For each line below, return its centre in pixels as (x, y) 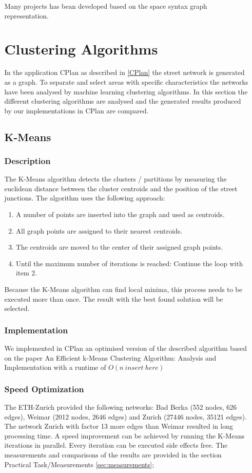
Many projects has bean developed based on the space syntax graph (106, 6)
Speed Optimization (44, 389)
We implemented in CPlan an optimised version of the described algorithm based (126, 348)
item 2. (26, 273)
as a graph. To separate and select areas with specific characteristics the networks (126, 82)
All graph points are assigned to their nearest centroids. (99, 230)
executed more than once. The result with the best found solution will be (114, 299)
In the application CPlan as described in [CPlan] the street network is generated (125, 72)
